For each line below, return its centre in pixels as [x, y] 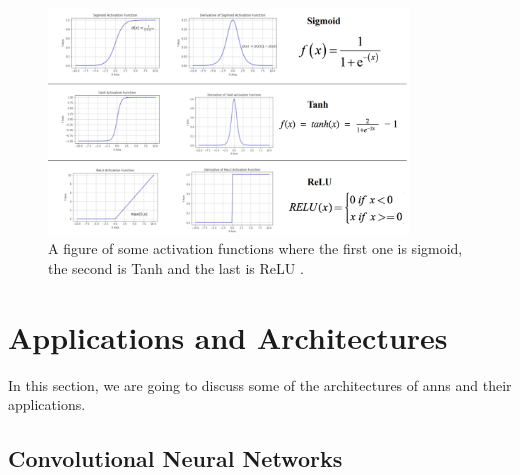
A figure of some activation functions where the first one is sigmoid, [255, 248]
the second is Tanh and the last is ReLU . [176, 267]
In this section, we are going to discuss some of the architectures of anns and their [260, 384]
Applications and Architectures [228, 336]
